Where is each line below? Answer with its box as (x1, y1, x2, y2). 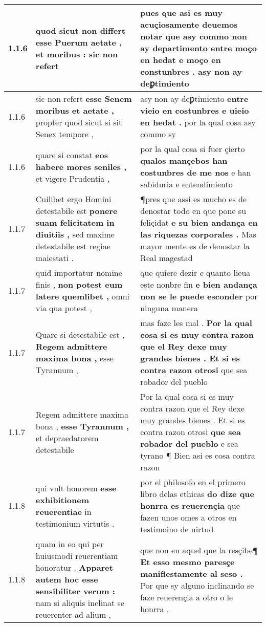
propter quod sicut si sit (35, 116, 122, 128)
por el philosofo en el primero (140, 476, 246, 488)
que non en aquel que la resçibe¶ (140, 544, 258, 556)
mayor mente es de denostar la (140, 240, 250, 252)
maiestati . (35, 252, 74, 264)
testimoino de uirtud (140, 523, 214, 535)
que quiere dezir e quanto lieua (140, 267, 251, 278)
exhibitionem (35, 493, 90, 506)
